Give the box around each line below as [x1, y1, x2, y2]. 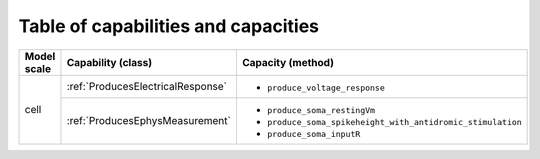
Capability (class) [66, 55, 153, 69]
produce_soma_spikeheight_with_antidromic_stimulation [266, 116, 522, 127]
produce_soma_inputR [266, 128, 361, 139]
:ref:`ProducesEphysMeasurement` [66, 114, 232, 128]
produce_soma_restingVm [266, 105, 375, 115]
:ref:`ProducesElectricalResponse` [66, 80, 228, 94]
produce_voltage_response [266, 82, 385, 93]
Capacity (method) [241, 55, 335, 69]
